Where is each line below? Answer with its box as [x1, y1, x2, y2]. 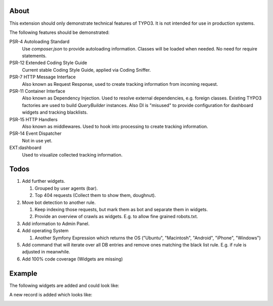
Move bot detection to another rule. [22, 199, 96, 206]
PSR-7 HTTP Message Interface [9, 74, 76, 80]
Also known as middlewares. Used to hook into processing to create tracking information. [22, 123, 208, 129]
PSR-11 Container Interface [9, 88, 66, 94]
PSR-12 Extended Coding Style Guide [9, 60, 87, 66]
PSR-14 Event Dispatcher [9, 130, 62, 136]
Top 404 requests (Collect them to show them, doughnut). [34, 192, 156, 198]
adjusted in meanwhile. [22, 249, 70, 255]
